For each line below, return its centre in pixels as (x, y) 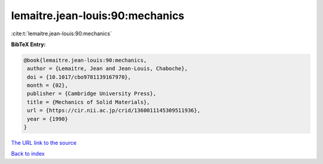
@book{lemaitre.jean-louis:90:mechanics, (85, 60)
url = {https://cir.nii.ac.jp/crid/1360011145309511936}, (114, 110)
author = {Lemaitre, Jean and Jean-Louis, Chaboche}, (107, 69)
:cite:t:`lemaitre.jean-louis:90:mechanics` (61, 34)
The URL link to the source (44, 143)
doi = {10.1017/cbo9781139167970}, (79, 77)
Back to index (28, 154)
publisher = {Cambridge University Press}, (92, 94)
